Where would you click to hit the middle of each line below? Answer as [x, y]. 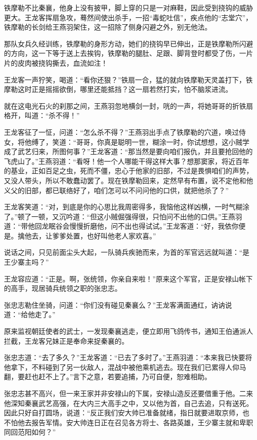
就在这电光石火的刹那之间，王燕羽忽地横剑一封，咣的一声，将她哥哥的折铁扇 [128, 105]
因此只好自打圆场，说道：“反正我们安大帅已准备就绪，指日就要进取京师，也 [127, 413]
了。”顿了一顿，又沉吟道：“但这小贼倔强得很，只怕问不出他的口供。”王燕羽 [123, 216]
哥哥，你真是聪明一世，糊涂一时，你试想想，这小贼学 [163, 141]
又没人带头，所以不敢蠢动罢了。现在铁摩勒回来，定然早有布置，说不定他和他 [128, 180]
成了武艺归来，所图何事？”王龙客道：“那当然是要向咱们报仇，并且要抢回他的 [128, 151]
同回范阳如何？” [30, 432]
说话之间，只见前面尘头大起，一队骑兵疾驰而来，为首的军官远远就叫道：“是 [127, 252]
